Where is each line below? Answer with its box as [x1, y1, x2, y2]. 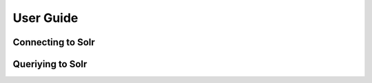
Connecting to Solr [12, 36, 96, 48]
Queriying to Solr [12, 58, 87, 70]
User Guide [12, 10, 79, 25]
